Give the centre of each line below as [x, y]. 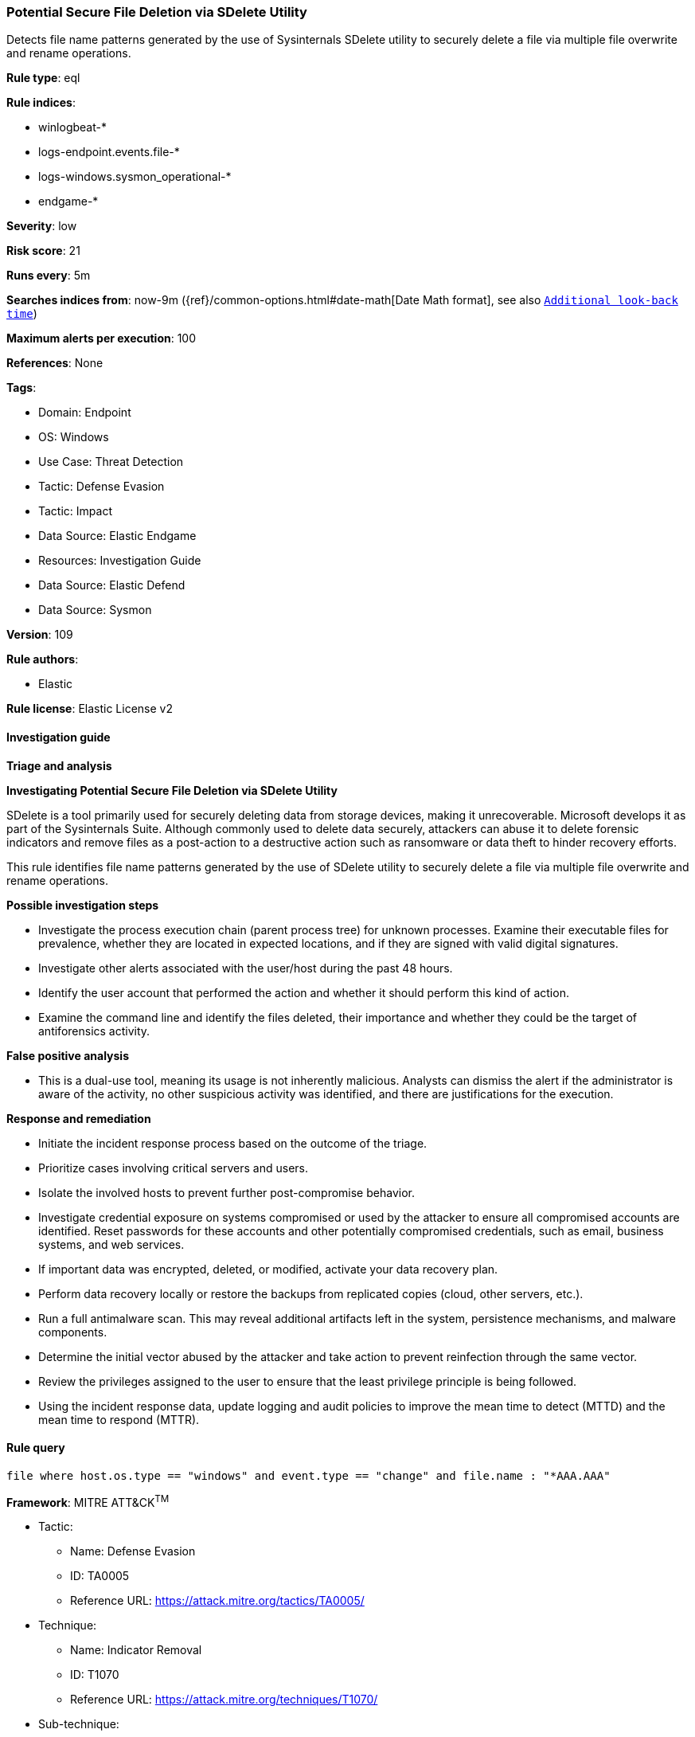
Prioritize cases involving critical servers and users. [174, 1168]
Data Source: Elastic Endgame [117, 536]
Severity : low [42, 226]
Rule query [36, 1448]
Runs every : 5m [49, 276]
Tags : [21, 388]
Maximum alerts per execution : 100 [102, 338]
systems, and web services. [111, 1244]
